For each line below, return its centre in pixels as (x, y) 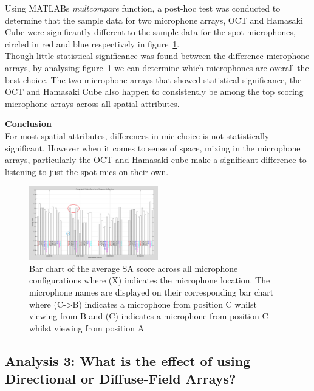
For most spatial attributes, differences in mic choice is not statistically (137, 135)
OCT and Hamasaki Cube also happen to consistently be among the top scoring (154, 92)
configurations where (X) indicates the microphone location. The (150, 280)
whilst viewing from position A (87, 327)
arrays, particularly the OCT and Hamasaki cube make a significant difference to (156, 160)
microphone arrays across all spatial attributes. (92, 103)
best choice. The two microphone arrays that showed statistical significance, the (153, 79)
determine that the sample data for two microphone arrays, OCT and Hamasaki (154, 20)
